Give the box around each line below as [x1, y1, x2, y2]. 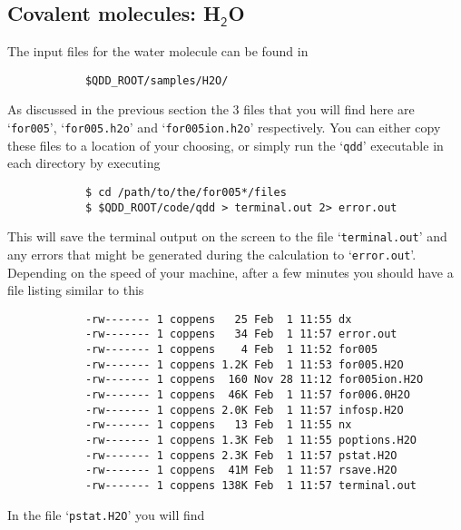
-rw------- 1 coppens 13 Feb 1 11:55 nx [84, 418, 352, 432]
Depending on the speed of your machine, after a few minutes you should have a [7, 262, 454, 281]
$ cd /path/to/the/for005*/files [84, 185, 287, 199]
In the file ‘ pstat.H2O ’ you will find [7, 505, 205, 524]
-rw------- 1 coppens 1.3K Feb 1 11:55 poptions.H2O [84, 434, 417, 447]
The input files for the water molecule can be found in [7, 42, 309, 61]
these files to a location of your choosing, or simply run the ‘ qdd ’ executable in [7, 135, 444, 154]
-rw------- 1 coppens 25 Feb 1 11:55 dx [84, 312, 352, 326]
